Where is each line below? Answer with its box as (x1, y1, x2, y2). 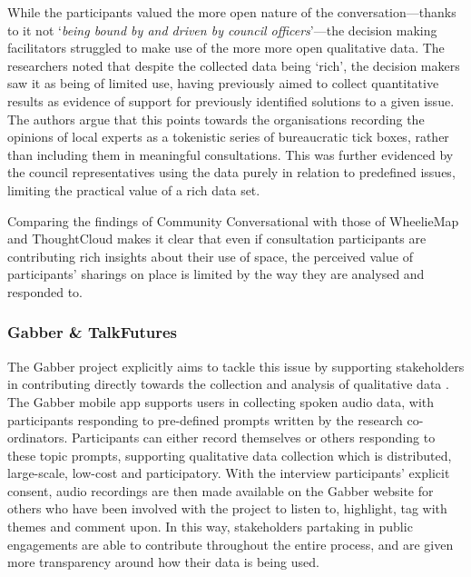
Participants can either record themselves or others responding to (71, 428, 436, 447)
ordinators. (7, 428, 68, 447)
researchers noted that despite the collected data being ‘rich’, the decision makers (7, 55, 460, 75)
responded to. (7, 282, 83, 301)
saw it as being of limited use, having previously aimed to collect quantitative (7, 74, 439, 93)
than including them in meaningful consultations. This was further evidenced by (7, 144, 454, 164)
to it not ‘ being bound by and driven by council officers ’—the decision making (7, 20, 437, 39)
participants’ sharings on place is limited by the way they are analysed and (7, 264, 425, 284)
